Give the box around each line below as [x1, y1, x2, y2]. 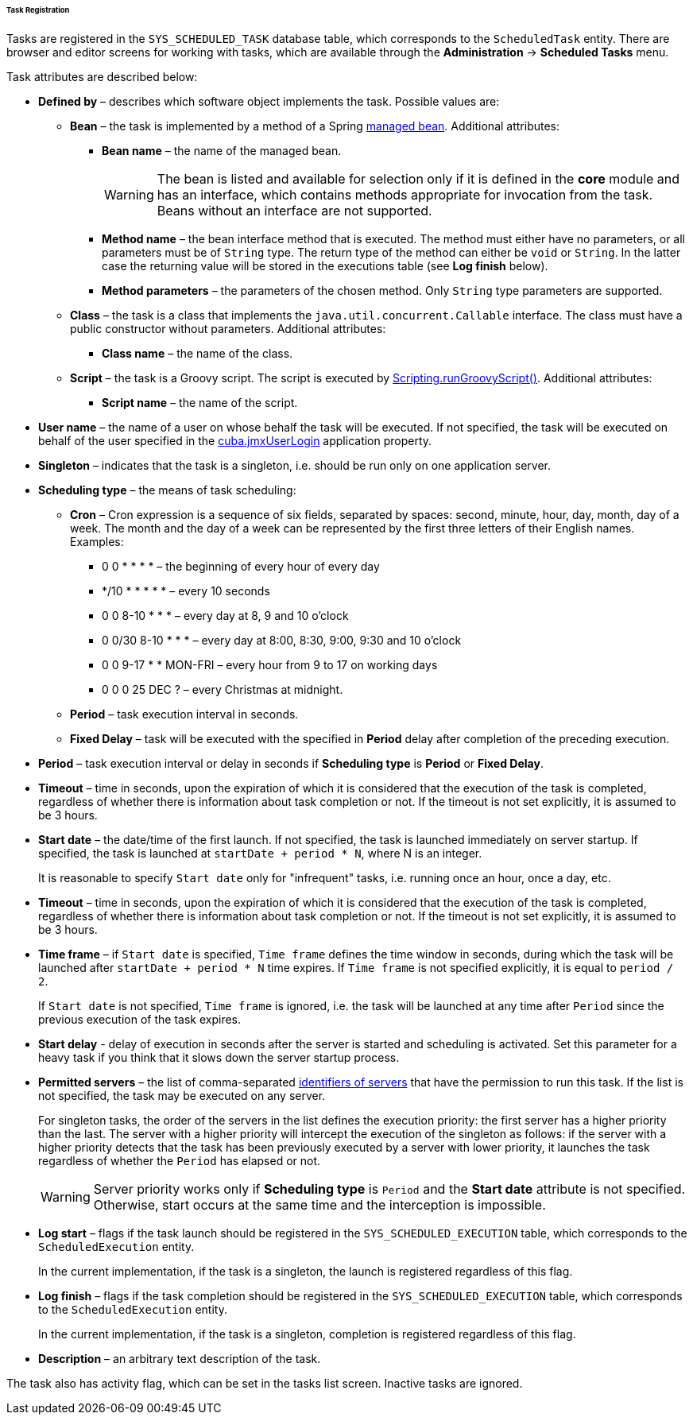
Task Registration [6, 6, 70, 14]
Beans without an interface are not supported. [157, 202, 432, 219]
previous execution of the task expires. [38, 1012, 242, 1026]
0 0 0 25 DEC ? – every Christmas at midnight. [102, 682, 343, 696]
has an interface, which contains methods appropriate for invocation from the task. [157, 186, 653, 203]
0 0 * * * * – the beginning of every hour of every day [102, 559, 380, 573]
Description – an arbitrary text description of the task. [38, 1351, 321, 1365]
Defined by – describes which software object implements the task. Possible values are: [38, 94, 500, 108]
